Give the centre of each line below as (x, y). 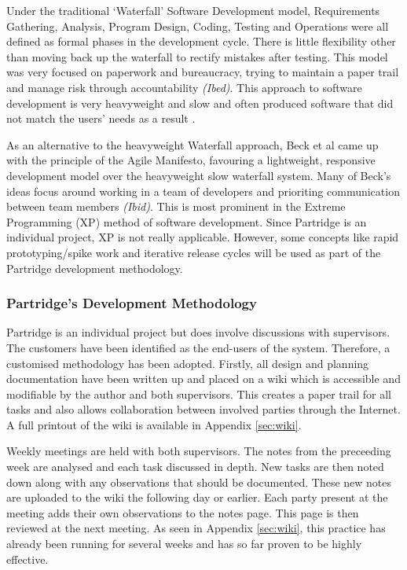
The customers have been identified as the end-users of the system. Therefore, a (198, 347)
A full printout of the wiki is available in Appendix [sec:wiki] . (154, 424)
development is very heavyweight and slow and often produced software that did (200, 103)
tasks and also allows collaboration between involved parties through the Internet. (203, 409)
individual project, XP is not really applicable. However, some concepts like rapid (203, 237)
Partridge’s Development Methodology (132, 303)
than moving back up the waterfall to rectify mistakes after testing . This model (197, 56)
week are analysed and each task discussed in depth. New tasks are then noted (195, 467)
